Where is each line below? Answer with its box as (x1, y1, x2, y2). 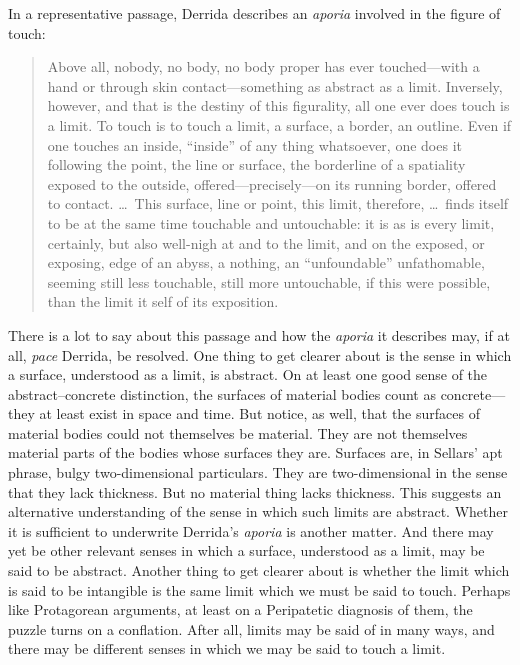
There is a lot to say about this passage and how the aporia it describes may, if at (8, 324, 510, 345)
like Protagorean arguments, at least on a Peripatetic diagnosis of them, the (8, 599, 473, 620)
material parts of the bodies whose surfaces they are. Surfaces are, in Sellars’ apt (8, 442, 503, 463)
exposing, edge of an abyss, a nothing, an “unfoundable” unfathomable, (47, 252, 485, 273)
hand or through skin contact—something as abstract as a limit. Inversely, (47, 75, 503, 96)
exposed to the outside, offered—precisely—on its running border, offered (47, 173, 497, 194)
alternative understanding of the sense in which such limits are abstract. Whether (8, 501, 508, 522)
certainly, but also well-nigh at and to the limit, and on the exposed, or (47, 232, 485, 253)
